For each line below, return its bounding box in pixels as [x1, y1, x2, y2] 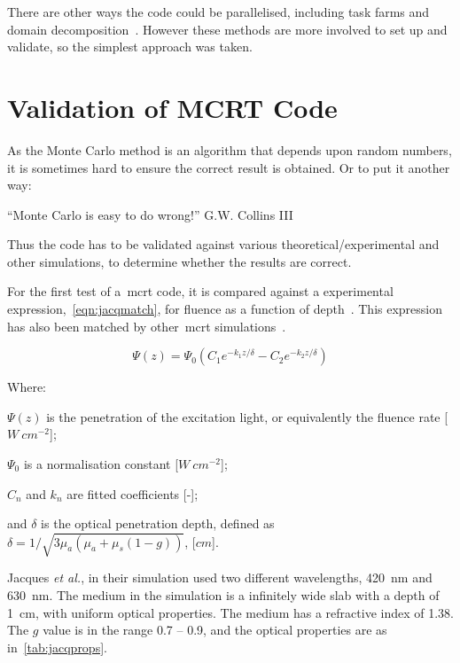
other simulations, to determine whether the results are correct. [7, 252, 352, 270]
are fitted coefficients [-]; [66, 484, 199, 503]
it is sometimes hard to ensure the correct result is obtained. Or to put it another [7, 158, 450, 176]
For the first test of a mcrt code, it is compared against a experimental [7, 282, 394, 300]
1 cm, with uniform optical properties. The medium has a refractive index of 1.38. [7, 603, 454, 621]
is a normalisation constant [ [23, 455, 179, 473]
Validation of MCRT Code [7, 89, 338, 125]
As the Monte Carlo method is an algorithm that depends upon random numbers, [7, 140, 452, 159]
